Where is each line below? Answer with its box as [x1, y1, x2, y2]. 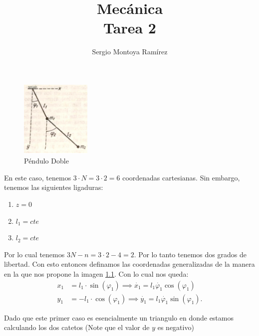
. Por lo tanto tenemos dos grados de [134, 249, 247, 259]
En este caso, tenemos [4, 172, 71, 182]
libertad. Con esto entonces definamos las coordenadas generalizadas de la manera [4, 259, 255, 269]
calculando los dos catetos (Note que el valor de [4, 322, 150, 333]
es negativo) [157, 322, 194, 333]
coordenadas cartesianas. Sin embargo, [122, 172, 240, 182]
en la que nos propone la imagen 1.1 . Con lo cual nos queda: [4, 268, 189, 279]
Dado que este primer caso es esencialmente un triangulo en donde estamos [4, 312, 234, 323]
